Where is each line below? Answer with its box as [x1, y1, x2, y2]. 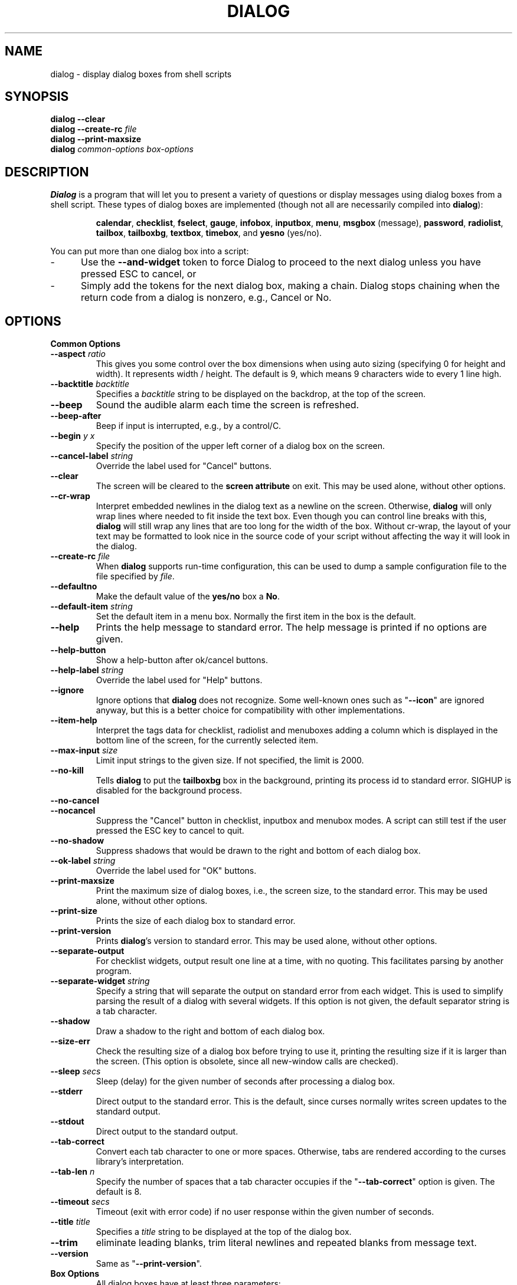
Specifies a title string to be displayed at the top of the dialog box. [96, 1227, 352, 1237]
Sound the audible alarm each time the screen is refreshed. [96, 399, 359, 411]
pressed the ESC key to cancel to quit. [96, 825, 244, 836]
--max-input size [50, 745, 118, 756]
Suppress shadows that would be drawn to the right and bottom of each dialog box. [96, 845, 421, 856]
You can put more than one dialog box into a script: [50, 246, 249, 257]
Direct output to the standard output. [96, 1126, 238, 1137]
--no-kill [50, 765, 84, 776]
